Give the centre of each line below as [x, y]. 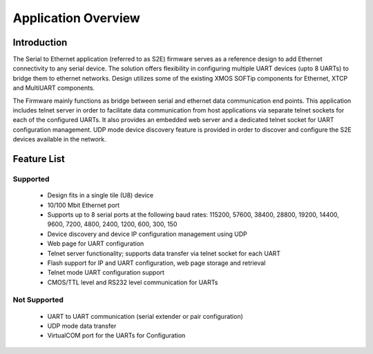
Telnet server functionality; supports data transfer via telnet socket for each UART [164, 253]
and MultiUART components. [54, 88]
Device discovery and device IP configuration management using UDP [147, 234]
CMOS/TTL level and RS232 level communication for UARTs [133, 282]
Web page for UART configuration [96, 244]
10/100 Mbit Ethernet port [84, 205]
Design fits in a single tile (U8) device [101, 195]
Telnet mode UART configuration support [106, 273]
